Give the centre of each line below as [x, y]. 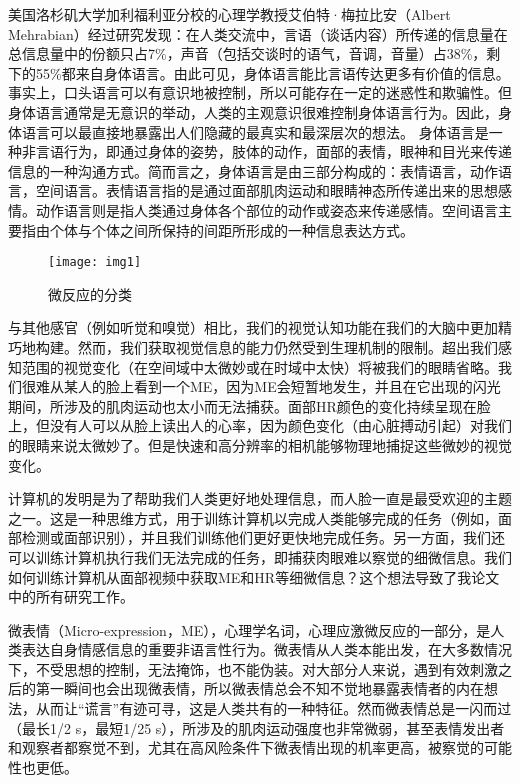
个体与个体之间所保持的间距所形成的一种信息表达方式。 [231, 229]
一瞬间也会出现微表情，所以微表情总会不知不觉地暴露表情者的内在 [266, 688]
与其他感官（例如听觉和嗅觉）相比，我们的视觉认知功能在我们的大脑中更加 [253, 327]
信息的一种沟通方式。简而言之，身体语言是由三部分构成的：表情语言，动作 [253, 170]
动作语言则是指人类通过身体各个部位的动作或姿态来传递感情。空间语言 [266, 209]
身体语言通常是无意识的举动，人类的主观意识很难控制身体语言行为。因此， [253, 111]
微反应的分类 [90, 293]
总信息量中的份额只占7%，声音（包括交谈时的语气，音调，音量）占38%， [247, 53]
